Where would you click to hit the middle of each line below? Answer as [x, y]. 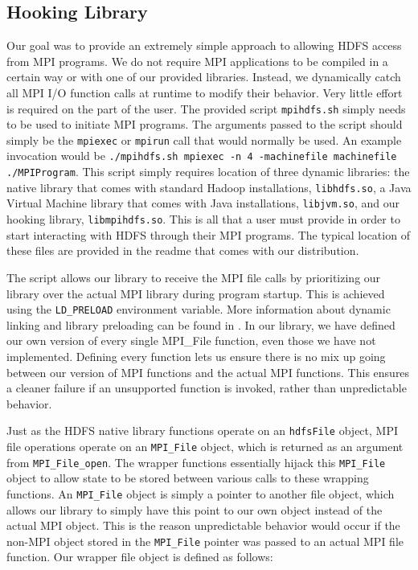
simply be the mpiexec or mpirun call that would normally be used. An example [204, 139]
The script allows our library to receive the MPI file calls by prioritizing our [194, 277]
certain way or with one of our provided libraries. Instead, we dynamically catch [204, 77]
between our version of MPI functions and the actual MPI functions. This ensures [208, 372]
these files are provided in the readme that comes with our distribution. [183, 250]
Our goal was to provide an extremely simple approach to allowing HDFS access [204, 45]
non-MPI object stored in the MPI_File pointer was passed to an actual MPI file [205, 541]
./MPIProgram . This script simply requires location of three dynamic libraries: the [208, 172]
